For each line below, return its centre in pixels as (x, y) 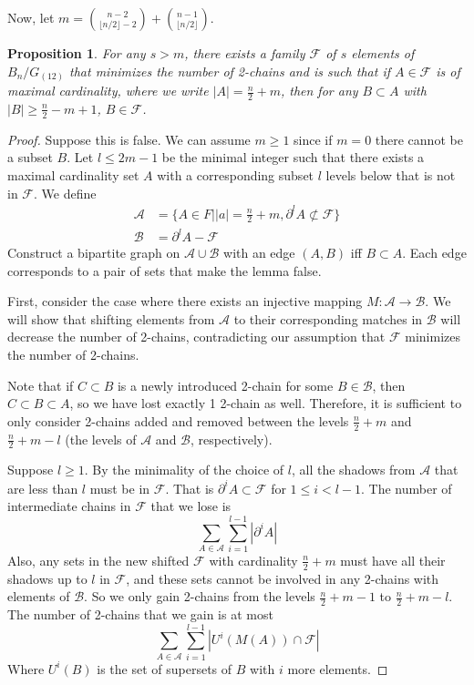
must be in (120, 488)
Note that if (41, 385)
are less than (43, 488)
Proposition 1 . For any (77, 53)
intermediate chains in (69, 506)
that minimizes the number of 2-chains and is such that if (230, 71)
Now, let (31, 17)
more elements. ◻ (338, 668)
